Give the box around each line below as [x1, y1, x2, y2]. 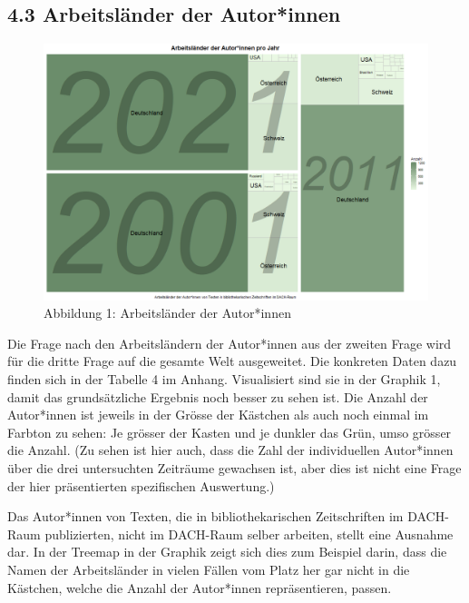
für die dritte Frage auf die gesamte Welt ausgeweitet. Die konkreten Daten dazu [7, 351, 457, 371]
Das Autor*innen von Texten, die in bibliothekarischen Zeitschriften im [7, 507, 404, 526]
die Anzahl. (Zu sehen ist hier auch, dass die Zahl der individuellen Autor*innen [7, 440, 454, 460]
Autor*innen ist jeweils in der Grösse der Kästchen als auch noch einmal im [7, 405, 429, 424]
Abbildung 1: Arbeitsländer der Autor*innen [44, 303, 291, 322]
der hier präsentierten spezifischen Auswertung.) [7, 476, 275, 495]
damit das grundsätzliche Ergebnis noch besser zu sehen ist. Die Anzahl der [7, 387, 428, 406]
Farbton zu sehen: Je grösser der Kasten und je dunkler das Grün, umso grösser [7, 422, 452, 441]
